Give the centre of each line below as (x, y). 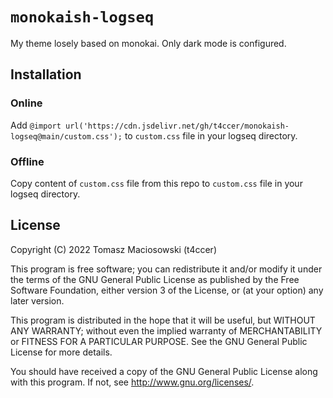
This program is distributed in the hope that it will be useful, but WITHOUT (163, 320)
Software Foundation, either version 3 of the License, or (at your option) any (167, 290)
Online (26, 103)
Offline (27, 161)
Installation (46, 74)
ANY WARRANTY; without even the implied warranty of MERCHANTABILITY (166, 330)
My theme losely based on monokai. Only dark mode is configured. (148, 43)
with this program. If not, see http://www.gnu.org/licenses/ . (132, 382)
